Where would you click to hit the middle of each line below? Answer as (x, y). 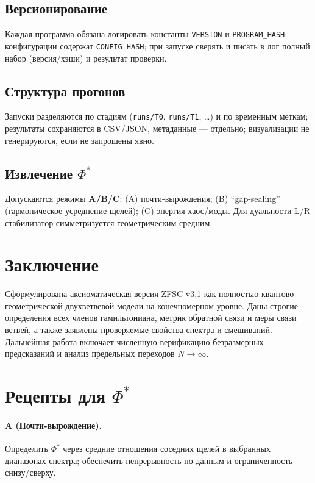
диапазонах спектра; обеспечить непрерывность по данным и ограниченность (149, 460)
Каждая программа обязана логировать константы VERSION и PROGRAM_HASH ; (146, 34)
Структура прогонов (65, 91)
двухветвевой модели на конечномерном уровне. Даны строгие (182, 305)
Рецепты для (55, 395)
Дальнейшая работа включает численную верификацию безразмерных (134, 341)
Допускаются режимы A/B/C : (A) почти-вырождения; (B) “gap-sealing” (143, 199)
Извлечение (39, 173)
